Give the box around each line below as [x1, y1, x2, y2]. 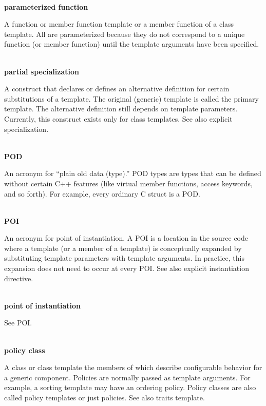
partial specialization [4, 66, 79, 76]
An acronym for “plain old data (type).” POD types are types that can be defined [4, 168, 261, 179]
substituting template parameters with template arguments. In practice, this [4, 253, 244, 263]
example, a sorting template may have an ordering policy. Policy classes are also [4, 382, 256, 393]
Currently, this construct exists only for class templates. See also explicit [4, 113, 233, 124]
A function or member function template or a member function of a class [4, 18, 234, 29]
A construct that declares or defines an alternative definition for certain [4, 83, 230, 94]
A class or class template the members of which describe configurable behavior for [4, 362, 262, 373]
